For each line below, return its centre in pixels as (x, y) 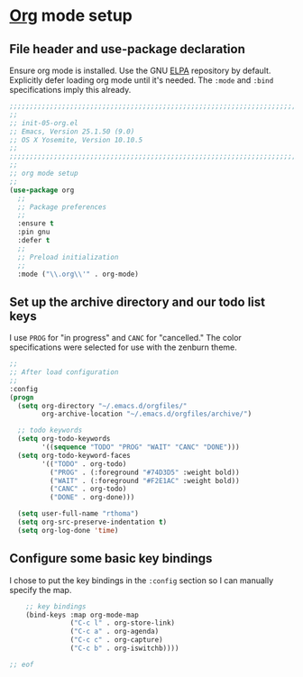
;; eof (22, 664)
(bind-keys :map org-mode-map (83, 615)
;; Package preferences (62, 207)
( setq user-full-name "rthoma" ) (78, 514)
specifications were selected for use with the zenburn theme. (123, 347)
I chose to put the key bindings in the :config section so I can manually (142, 580)
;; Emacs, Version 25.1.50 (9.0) (72, 132)
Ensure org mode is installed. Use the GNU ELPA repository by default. (140, 70)
